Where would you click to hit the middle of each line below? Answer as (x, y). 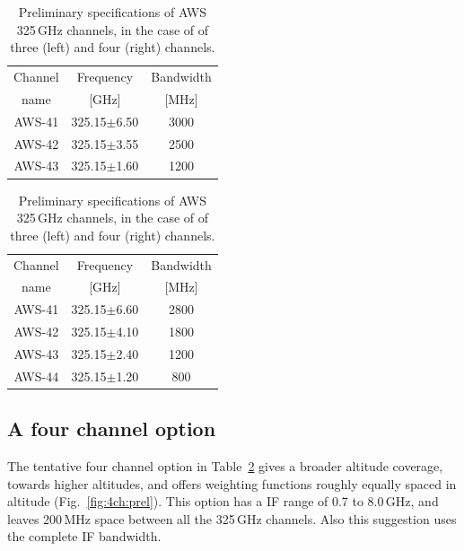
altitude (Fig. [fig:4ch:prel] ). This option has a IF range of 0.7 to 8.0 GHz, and (223, 501)
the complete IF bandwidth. (84, 536)
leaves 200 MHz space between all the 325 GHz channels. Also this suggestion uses (232, 518)
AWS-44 (36, 376)
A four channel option (112, 429)
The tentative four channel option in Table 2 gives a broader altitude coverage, (225, 466)
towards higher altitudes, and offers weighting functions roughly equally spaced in (232, 483)
